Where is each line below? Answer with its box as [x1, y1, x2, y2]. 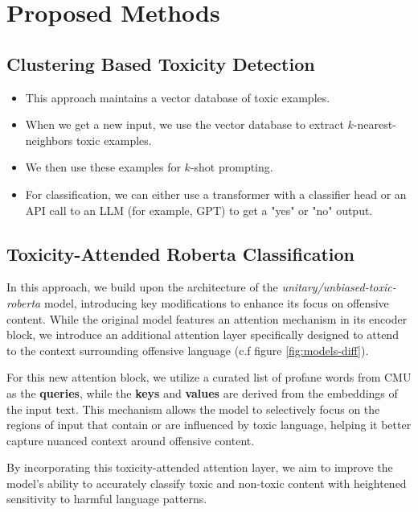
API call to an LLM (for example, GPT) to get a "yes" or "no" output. [25, 201, 373, 218]
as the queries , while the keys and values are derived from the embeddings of [6, 384, 398, 401]
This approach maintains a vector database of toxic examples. [25, 89, 330, 105]
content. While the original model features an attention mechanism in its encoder [6, 310, 408, 327]
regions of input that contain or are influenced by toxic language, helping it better [6, 416, 412, 433]
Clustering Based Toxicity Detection [6, 51, 315, 76]
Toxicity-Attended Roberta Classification [6, 241, 354, 266]
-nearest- [353, 116, 396, 133]
